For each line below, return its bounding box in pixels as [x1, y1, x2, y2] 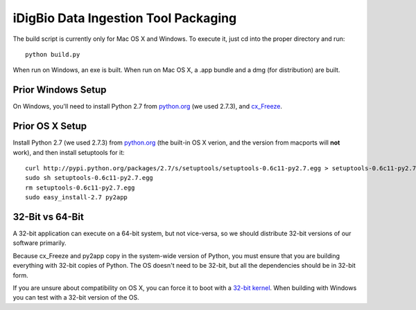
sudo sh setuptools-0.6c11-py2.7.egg [25, 174, 154, 182]
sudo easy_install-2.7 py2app [25, 194, 128, 201]
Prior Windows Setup [12, 84, 107, 96]
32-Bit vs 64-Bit [12, 211, 85, 223]
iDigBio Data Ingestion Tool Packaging [12, 10, 237, 26]
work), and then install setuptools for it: [12, 148, 125, 156]
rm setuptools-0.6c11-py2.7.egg [25, 183, 135, 192]
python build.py [25, 51, 80, 58]
